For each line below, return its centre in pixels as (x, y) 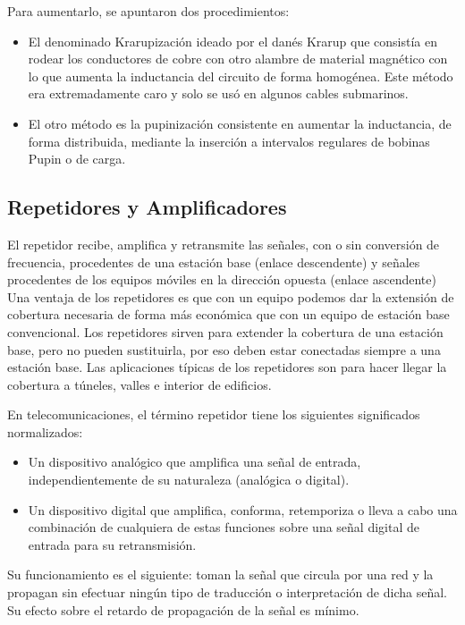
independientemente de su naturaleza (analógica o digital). (189, 480)
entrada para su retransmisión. (112, 544)
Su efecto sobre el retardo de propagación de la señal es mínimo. (183, 609)
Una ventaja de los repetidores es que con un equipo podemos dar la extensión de (231, 296)
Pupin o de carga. (77, 159)
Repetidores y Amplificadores (147, 207)
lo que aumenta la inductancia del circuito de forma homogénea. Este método (241, 76)
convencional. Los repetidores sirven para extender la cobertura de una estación (225, 331)
